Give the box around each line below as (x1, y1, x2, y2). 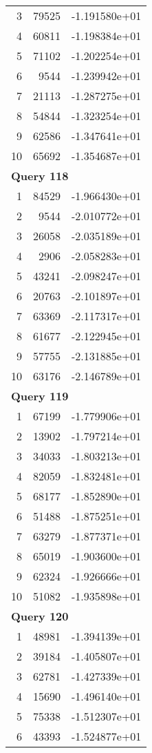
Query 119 (11, 388, 69, 404)
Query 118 (11, 168, 69, 184)
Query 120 (11, 608, 69, 624)
